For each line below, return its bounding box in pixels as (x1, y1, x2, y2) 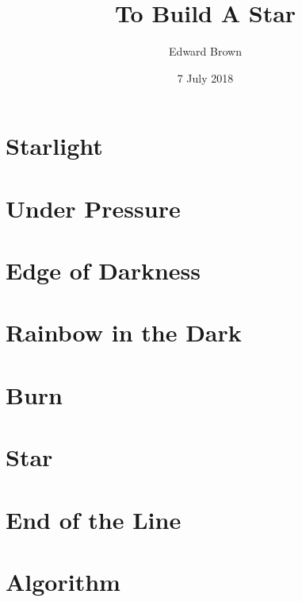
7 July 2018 (177, 69, 234, 86)
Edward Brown (169, 43, 242, 60)
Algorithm (6, 565, 120, 597)
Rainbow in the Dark (6, 316, 242, 349)
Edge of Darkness (6, 254, 201, 287)
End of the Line (6, 503, 182, 535)
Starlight (6, 129, 103, 162)
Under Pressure (6, 191, 181, 224)
